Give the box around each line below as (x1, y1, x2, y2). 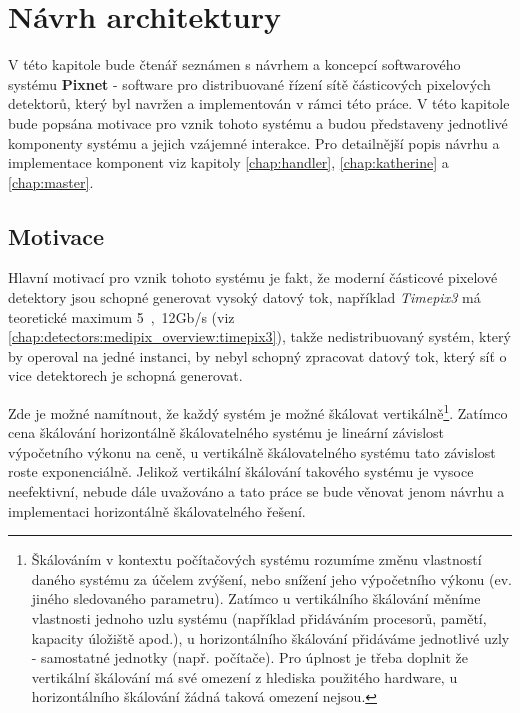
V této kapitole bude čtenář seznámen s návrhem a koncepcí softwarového (8, 54, 461, 75)
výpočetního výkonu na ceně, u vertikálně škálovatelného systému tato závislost (8, 441, 496, 462)
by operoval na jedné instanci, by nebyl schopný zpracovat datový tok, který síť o (8, 345, 507, 366)
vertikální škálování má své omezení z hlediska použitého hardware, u (31, 666, 458, 687)
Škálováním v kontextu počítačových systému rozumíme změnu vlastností (31, 549, 482, 570)
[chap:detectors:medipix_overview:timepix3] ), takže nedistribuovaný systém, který (8, 326, 511, 347)
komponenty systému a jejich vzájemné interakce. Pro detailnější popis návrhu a (8, 132, 500, 153)
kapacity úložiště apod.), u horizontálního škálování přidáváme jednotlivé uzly (31, 627, 510, 648)
